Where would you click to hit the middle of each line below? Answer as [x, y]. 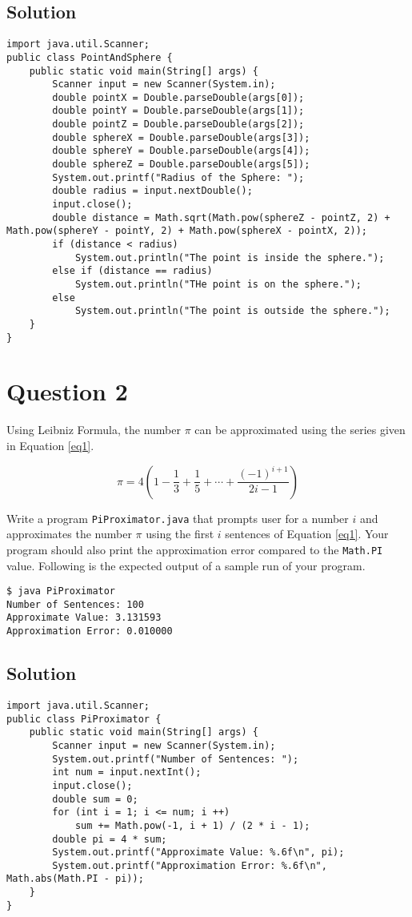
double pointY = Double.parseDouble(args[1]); [178, 111]
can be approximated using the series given [300, 430]
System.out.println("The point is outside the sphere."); [232, 311]
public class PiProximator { [84, 719]
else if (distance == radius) [132, 271]
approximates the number [69, 534]
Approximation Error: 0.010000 [90, 631]
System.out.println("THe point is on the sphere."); [218, 285]
